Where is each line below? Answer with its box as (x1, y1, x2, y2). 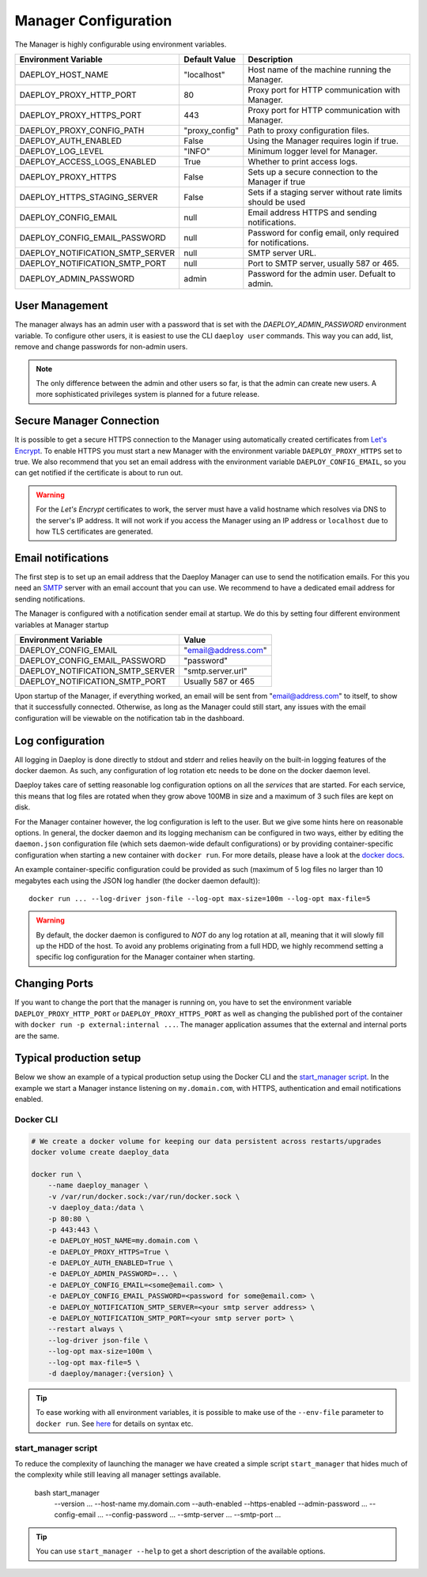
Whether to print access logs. (248, 156, 358, 167)
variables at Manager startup (14, 620, 109, 629)
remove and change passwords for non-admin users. (14, 342, 188, 352)
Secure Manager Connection (14, 414, 160, 428)
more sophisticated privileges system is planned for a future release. (36, 390, 260, 399)
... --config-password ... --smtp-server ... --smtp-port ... (97, 1510, 282, 1519)
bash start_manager (34, 1488, 100, 1497)
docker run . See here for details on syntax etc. (36, 1419, 194, 1428)
